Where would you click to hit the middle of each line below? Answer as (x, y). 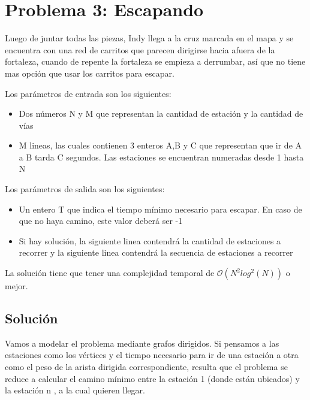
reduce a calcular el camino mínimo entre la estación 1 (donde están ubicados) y (152, 378)
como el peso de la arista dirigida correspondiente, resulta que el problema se (146, 367)
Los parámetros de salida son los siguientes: (85, 189)
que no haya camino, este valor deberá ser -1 (101, 221)
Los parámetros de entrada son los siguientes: (88, 93)
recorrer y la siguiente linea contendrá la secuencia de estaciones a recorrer (156, 252)
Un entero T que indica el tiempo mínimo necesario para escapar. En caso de (160, 209)
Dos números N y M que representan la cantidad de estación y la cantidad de (161, 113)
